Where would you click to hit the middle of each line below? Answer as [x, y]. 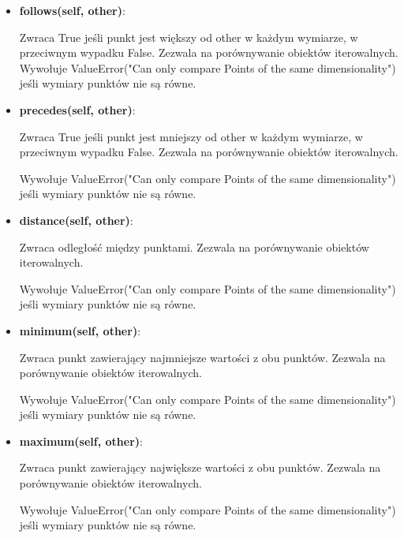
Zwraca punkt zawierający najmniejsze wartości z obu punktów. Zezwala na [202, 357]
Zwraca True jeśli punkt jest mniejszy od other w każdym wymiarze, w [191, 136]
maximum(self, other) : [81, 441]
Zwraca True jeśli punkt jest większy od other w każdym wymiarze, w [189, 37]
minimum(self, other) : [80, 330]
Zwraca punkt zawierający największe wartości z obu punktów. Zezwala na [200, 467]
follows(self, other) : [72, 10]
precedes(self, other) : [77, 109]
